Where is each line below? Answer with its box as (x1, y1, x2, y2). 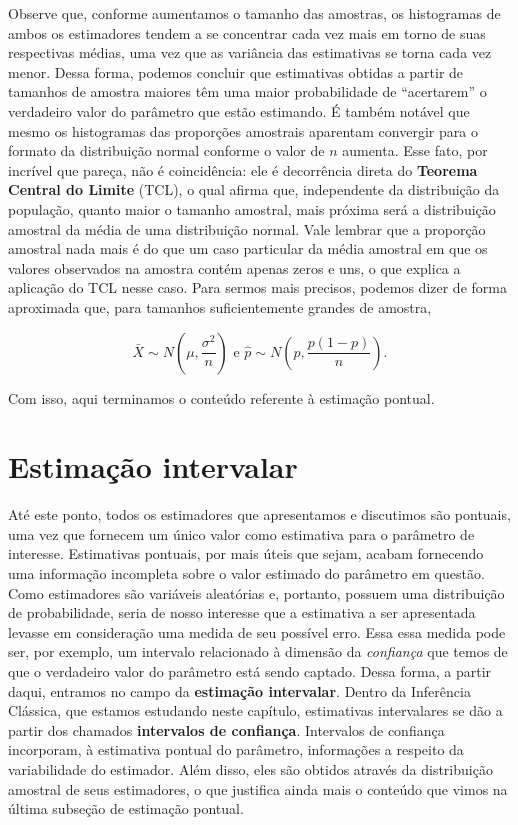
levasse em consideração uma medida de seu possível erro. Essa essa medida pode (8, 621, 506, 642)
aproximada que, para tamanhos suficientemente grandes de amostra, (8, 296, 432, 317)
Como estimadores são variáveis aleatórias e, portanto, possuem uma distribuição (8, 582, 505, 603)
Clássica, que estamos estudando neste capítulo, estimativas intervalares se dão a (8, 700, 503, 721)
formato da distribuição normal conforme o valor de (8, 140, 325, 161)
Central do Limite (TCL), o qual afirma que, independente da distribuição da (8, 179, 500, 200)
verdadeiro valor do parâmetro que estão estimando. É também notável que (8, 100, 470, 121)
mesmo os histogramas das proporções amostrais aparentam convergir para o (8, 120, 478, 141)
